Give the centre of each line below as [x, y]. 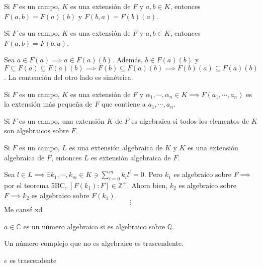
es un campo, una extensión [62, 120]
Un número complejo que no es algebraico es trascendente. [94, 243]
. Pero [153, 174]
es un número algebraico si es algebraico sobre [94, 226]
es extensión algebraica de [131, 157]
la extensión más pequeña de [48, 104]
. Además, [127, 60]
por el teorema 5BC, [35, 185]
